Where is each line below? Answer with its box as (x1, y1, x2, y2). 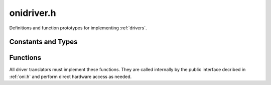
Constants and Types (9, 38, 78, 46)
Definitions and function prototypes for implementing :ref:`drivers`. (9, 25, 147, 31)
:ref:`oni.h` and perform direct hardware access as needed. (9, 74, 132, 80)
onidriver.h (9, 7, 56, 18)
